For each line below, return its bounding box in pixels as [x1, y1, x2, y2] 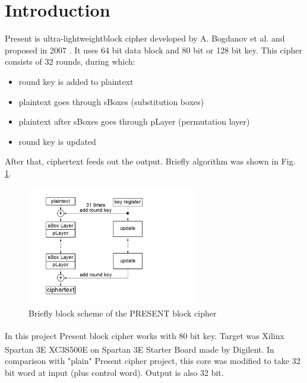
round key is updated [18, 135, 96, 147]
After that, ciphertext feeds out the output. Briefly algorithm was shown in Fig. [5, 155, 296, 167]
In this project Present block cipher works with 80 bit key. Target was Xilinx [5, 329, 284, 341]
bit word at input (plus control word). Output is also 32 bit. [5, 366, 224, 378]
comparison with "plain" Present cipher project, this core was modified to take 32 [5, 354, 300, 366]
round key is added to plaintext [18, 75, 134, 87]
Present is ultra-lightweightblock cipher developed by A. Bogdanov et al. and [5, 32, 285, 45]
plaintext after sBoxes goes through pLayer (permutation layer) [18, 115, 250, 128]
